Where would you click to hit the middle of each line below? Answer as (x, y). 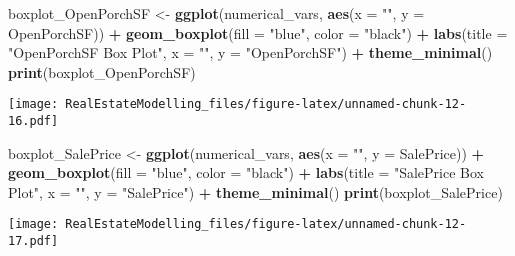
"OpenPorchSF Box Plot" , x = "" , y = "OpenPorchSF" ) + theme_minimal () (250, 52)
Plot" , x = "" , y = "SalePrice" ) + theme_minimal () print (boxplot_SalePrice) (255, 191)
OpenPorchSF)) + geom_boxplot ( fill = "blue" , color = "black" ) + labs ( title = (258, 32)
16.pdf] (33, 121)
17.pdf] (33, 241)
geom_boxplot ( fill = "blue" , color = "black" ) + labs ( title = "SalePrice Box (246, 172)
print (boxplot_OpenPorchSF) (102, 71)
